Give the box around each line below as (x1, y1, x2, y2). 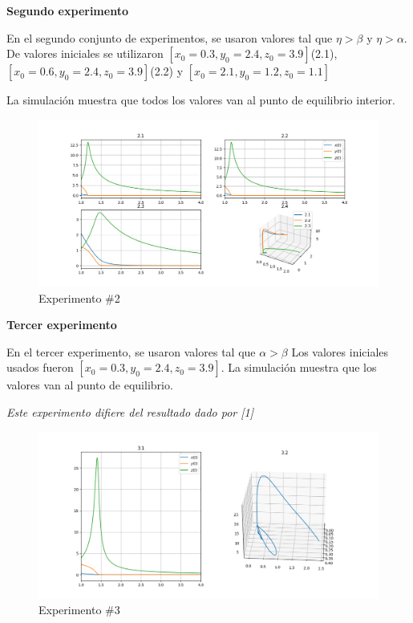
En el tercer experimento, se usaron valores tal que (6, 343, 256, 360)
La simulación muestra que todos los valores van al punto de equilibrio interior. (6, 92, 395, 108)
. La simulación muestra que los (221, 359, 377, 376)
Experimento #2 (38, 289, 120, 306)
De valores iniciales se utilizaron (6, 45, 164, 62)
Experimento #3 (38, 601, 120, 618)
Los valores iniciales (291, 343, 389, 360)
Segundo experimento (6, 2, 128, 18)
